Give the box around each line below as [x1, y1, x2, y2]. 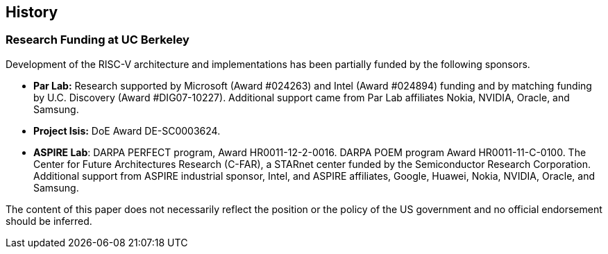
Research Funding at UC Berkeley [6, 33, 189, 47]
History [6, 3, 58, 21]
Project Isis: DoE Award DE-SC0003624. [33, 124, 221, 137]
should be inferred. [6, 214, 92, 227]
